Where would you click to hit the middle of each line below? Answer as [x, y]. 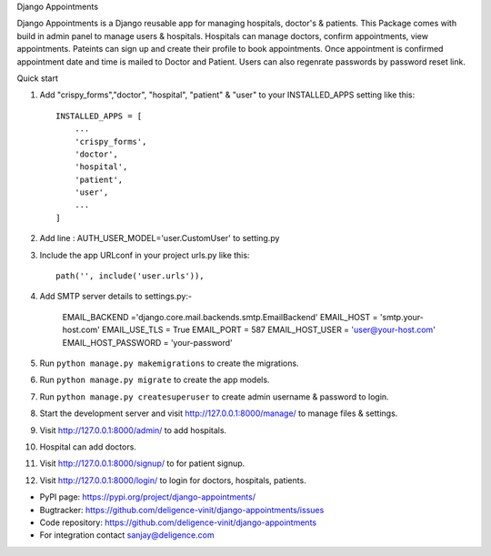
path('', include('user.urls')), [130, 276]
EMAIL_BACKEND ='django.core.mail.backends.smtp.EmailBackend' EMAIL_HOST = [220, 317]
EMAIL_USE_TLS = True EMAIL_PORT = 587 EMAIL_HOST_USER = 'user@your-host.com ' [269, 330]
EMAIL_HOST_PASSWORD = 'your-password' [148, 342]
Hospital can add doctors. [88, 447]
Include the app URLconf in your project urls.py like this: [145, 255]
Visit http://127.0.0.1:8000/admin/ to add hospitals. [133, 430]
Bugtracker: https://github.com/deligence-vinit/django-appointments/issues [182, 510]
